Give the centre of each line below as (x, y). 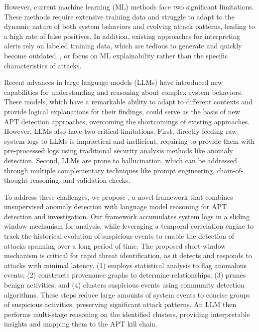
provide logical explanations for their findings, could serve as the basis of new (122, 111)
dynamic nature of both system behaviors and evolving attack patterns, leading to (129, 26)
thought (16, 180)
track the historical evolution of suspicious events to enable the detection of (119, 236)
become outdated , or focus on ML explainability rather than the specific (116, 55)
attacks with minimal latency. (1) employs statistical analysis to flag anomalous (126, 265)
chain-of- (230, 170)
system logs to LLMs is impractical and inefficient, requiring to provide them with (129, 141)
